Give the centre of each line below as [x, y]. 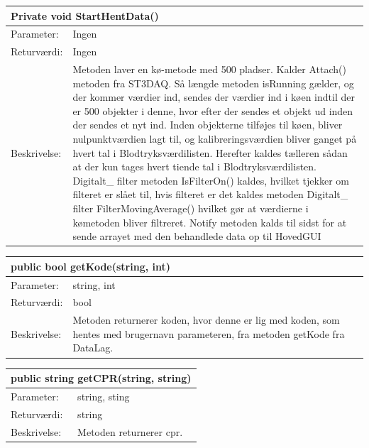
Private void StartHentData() [85, 15]
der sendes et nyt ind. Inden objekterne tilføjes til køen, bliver [208, 125]
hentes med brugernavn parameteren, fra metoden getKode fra [209, 333]
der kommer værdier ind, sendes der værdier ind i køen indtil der [214, 97]
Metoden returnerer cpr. [130, 431]
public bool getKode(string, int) [91, 266]
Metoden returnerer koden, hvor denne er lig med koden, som [206, 320]
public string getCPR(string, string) [101, 378]
